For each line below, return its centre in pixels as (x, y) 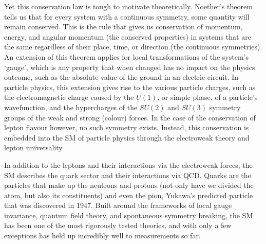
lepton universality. (34, 147)
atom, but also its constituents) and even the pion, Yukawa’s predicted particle (129, 195)
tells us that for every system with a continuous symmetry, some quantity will (127, 16)
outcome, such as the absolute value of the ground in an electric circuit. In (121, 77)
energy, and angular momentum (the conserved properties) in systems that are (128, 36)
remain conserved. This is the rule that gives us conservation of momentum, (123, 27)
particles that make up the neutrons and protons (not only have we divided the (129, 185)
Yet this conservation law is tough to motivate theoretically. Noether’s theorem (128, 6)
